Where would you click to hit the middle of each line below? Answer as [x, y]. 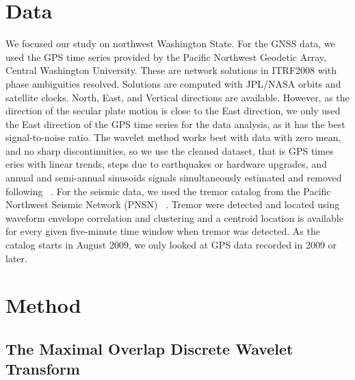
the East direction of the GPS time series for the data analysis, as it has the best [175, 124]
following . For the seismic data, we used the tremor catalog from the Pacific [168, 191]
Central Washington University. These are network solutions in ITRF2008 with [171, 70]
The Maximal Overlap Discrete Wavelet [149, 348]
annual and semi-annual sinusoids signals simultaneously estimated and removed [174, 178]
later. [16, 258]
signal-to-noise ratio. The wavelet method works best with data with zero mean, [173, 137]
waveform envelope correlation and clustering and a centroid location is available [174, 217]
